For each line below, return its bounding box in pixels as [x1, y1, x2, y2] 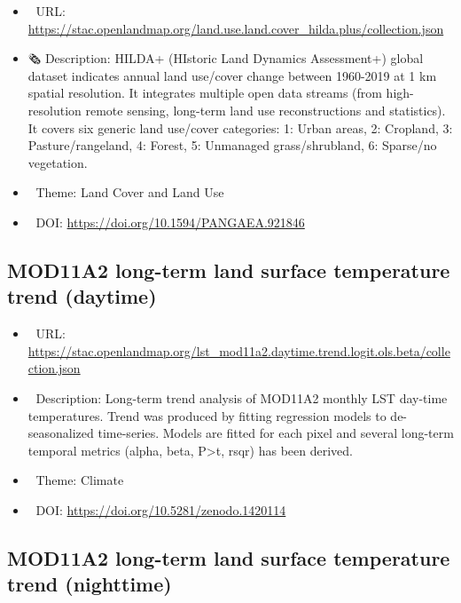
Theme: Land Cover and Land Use [35, 183, 224, 202]
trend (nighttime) [7, 570, 172, 598]
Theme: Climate [35, 471, 124, 489]
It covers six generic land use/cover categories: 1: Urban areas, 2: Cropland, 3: [27, 118, 453, 137]
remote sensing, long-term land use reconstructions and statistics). [85, 100, 446, 119]
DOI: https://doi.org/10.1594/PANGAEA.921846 [35, 212, 305, 231]
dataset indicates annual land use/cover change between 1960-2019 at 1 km [27, 66, 437, 84]
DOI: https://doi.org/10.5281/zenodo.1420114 [35, 500, 286, 519]
